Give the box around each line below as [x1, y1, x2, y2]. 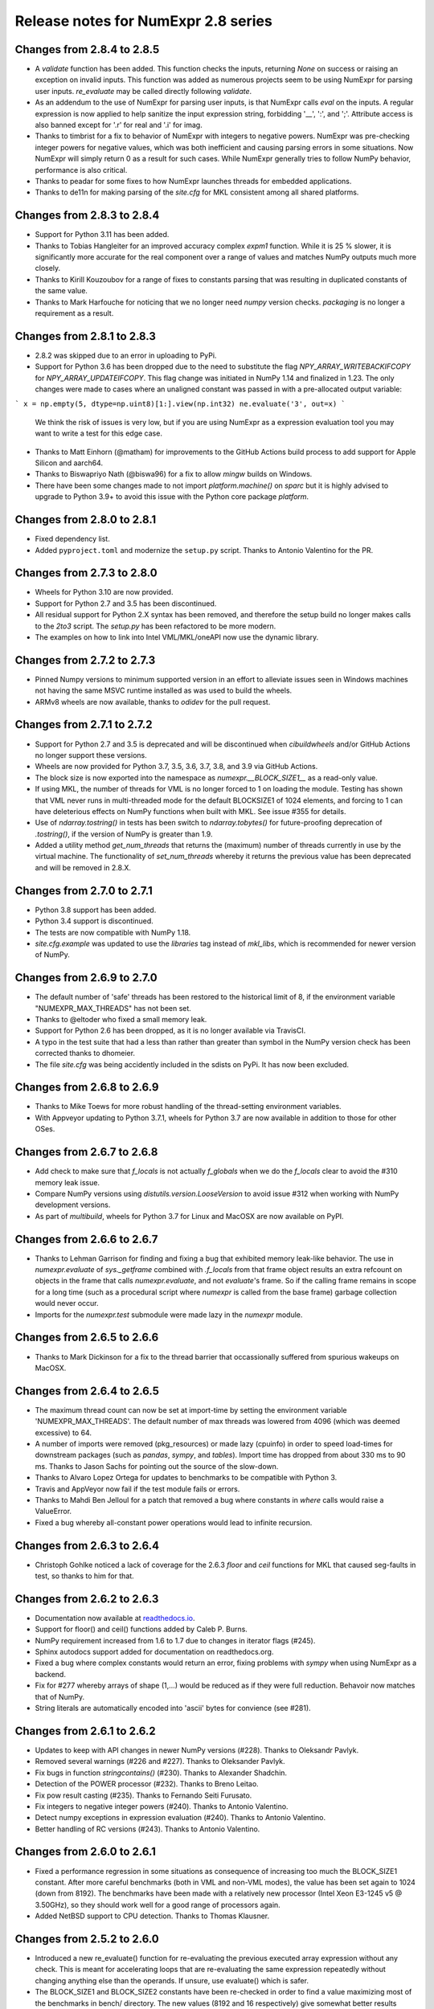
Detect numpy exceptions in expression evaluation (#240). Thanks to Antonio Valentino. [35, 1813, 326, 1823]
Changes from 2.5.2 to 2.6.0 [14, 1932, 160, 1946]
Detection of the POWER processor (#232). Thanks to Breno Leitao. [35, 1779, 259, 1789]
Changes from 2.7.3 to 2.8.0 [14, 567, 158, 580]
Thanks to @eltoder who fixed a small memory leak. [35, 1015, 207, 1025]
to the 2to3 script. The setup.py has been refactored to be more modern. [35, 621, 276, 631]
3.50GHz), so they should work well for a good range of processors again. [35, 1900, 280, 1909]
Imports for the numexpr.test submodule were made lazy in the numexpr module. [35, 1310, 303, 1320]
